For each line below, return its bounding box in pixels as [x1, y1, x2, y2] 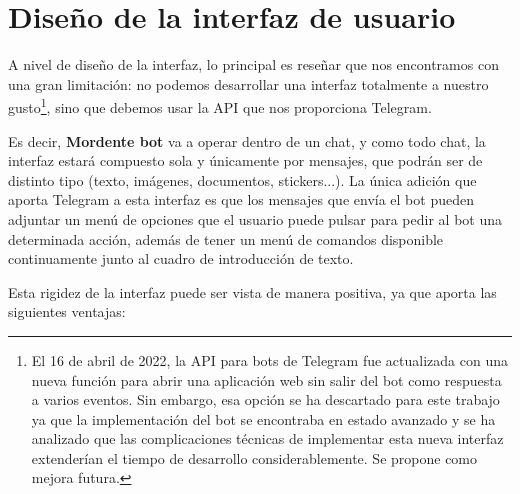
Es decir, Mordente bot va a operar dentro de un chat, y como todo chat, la [8, 130, 486, 151]
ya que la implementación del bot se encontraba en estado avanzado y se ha [31, 408, 496, 429]
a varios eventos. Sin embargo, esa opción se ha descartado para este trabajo [31, 389, 500, 410]
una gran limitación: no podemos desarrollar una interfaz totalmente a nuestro [8, 73, 489, 94]
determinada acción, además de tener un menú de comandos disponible [8, 228, 444, 249]
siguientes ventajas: [8, 301, 126, 322]
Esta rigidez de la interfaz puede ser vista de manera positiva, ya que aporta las [8, 281, 497, 302]
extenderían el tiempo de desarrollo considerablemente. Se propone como [31, 447, 478, 468]
